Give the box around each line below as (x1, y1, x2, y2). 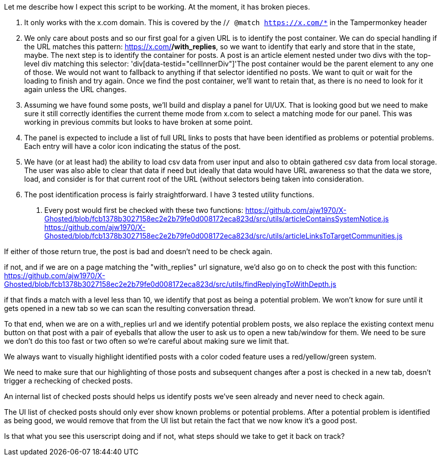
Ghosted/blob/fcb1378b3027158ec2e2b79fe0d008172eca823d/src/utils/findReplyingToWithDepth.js (4, 280, 336, 288)
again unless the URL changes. (24, 85, 127, 94)
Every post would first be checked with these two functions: (44, 206, 244, 214)
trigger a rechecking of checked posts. (4, 376, 133, 385)
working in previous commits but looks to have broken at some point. (24, 118, 253, 126)
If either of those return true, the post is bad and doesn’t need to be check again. (4, 247, 272, 256)
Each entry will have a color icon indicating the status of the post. (24, 142, 241, 150)
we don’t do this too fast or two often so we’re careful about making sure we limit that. (4, 337, 289, 345)
